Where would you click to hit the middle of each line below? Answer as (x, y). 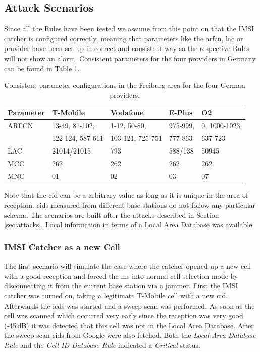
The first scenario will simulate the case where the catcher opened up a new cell (128, 266)
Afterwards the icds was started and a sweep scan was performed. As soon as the (129, 305)
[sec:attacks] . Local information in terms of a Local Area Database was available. (129, 224)
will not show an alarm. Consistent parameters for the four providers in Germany (130, 58)
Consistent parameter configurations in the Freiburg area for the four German (125, 85)
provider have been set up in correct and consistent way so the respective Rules (127, 48)
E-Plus (181, 112)
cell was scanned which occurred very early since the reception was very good (124, 315)
